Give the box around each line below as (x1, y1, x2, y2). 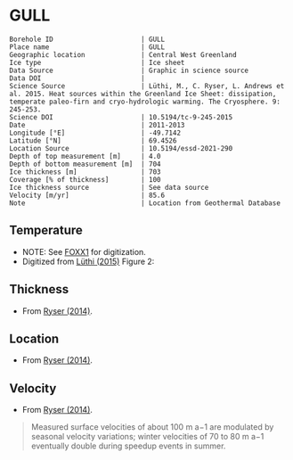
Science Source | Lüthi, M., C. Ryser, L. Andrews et (9, 81, 285, 90)
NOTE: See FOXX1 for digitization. (21, 246, 147, 257)
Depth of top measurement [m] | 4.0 (9, 152, 162, 160)
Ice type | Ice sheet (9, 58, 185, 67)
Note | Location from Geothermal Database (9, 198, 281, 208)
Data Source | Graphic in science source (9, 66, 249, 75)
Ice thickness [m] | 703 (9, 167, 162, 177)
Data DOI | (9, 73, 145, 83)
